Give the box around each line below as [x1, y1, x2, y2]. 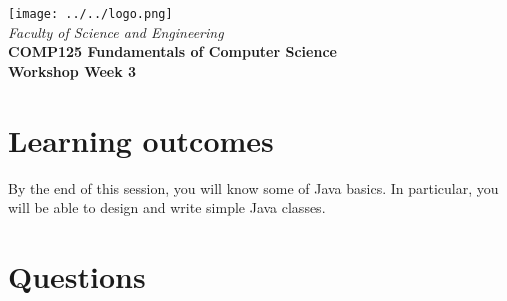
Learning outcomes [8, 119, 274, 160]
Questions [8, 255, 146, 296]
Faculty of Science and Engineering [8, 21, 224, 42]
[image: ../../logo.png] [8, 7, 173, 21]
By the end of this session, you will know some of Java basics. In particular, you [8, 177, 499, 198]
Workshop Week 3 [8, 60, 137, 81]
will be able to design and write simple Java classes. [8, 197, 326, 218]
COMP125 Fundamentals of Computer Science [8, 41, 337, 62]
